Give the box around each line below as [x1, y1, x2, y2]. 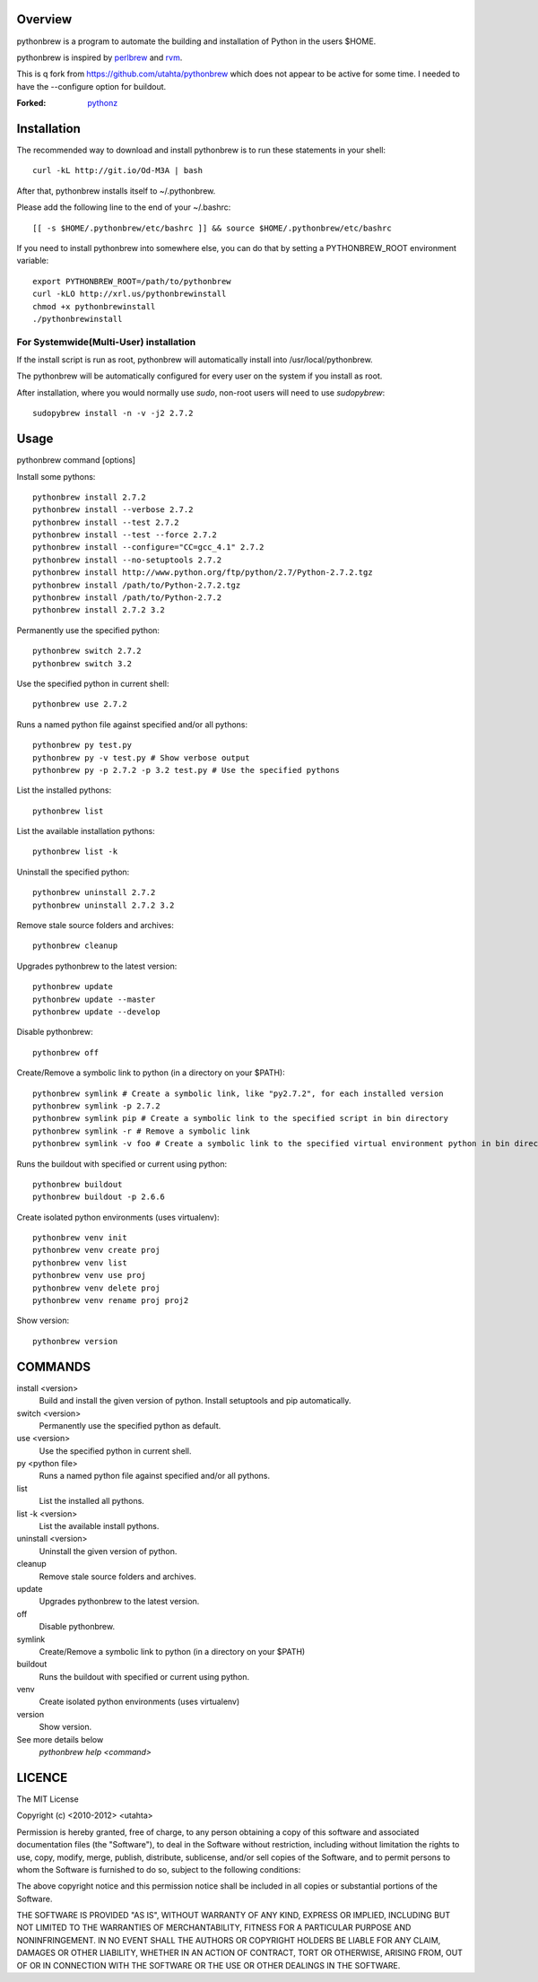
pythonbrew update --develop [32, 1007, 161, 1017]
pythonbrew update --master [32, 994, 156, 1004]
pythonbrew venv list [32, 1257, 127, 1268]
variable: [16, 256, 49, 266]
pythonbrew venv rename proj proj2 [32, 1296, 189, 1306]
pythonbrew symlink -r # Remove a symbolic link [32, 1126, 250, 1136]
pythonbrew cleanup [32, 941, 118, 951]
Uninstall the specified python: [16, 866, 130, 877]
